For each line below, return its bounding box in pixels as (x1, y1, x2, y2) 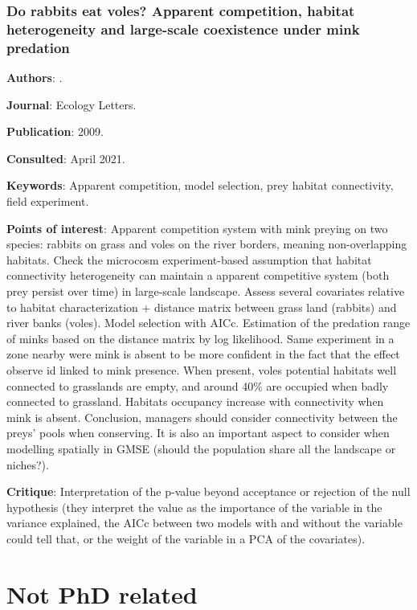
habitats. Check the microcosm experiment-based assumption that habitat (6, 251, 372, 268)
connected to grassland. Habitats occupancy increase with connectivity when (6, 393, 384, 410)
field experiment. (6, 193, 89, 210)
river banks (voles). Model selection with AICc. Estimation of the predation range (6, 314, 411, 331)
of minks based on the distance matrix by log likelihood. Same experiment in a (6, 330, 395, 346)
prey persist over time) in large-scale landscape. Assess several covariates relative (6, 283, 405, 299)
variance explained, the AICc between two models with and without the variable (6, 514, 403, 531)
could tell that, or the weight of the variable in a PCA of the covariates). (6, 530, 366, 547)
